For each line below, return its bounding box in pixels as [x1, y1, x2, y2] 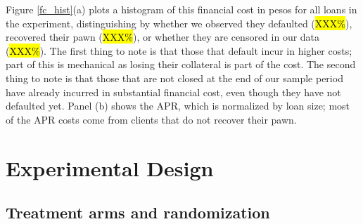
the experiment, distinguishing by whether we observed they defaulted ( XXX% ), [6, 15, 352, 30]
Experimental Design [6, 153, 214, 182]
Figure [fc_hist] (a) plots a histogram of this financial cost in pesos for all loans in [6, 2, 357, 16]
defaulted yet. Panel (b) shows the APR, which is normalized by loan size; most [6, 98, 350, 113]
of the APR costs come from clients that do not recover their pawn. [6, 112, 297, 126]
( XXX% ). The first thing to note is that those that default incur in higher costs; [6, 43, 352, 58]
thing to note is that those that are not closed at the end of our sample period [6, 70, 343, 85]
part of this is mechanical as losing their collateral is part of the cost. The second [6, 57, 356, 72]
